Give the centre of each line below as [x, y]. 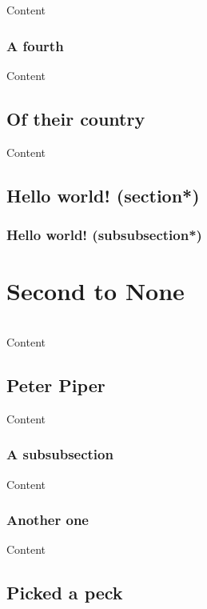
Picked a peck [65, 593]
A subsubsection [60, 454]
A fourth [35, 45]
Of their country [76, 118]
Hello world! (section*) [103, 195]
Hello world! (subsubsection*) [104, 234]
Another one [48, 520]
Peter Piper [56, 385]
